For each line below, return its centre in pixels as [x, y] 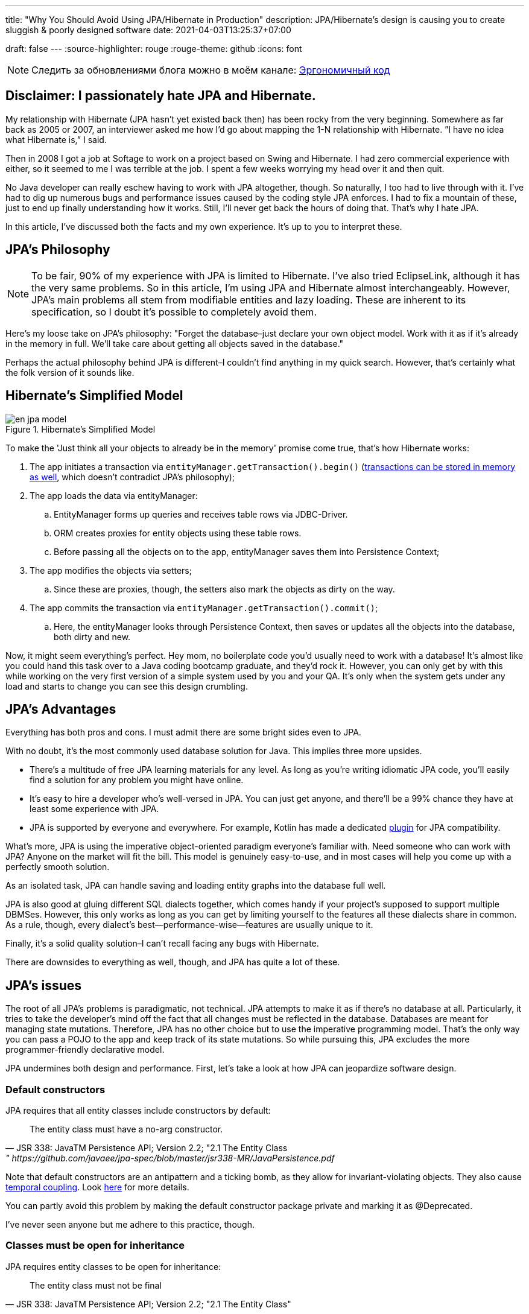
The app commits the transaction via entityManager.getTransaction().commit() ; [204, 608]
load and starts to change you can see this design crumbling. [127, 686]
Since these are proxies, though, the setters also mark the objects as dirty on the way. [224, 589]
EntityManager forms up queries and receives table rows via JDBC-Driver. [201, 514]
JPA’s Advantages [61, 709]
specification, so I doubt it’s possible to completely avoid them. [174, 312]
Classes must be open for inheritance [95, 1246]
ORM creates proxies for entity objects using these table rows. [178, 533]
